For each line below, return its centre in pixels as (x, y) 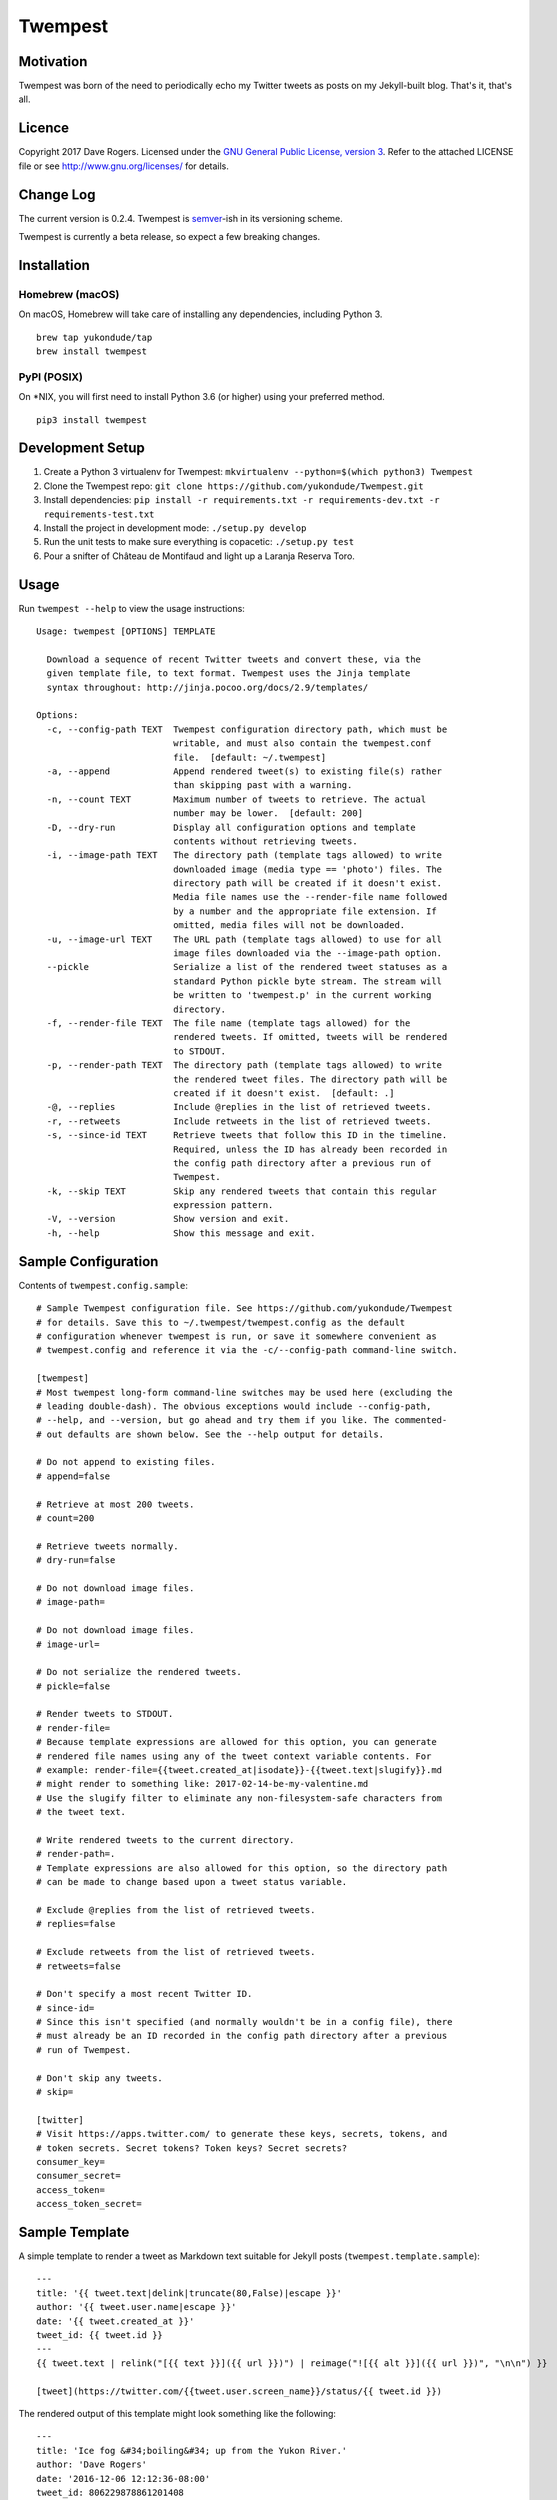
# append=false (73, 1476)
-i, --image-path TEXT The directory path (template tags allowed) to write (244, 855)
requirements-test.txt (99, 514)
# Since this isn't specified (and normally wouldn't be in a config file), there (244, 2022)
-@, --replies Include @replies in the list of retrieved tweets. (239, 1107)
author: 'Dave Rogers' (92, 2464)
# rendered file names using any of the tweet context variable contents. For (234, 1756)
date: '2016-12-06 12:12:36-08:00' (123, 2478)
